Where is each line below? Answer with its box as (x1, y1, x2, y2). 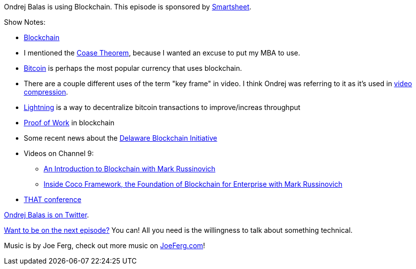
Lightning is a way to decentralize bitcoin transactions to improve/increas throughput (24, 103, 301, 111)
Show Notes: (4, 18, 46, 26)
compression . (24, 88, 68, 96)
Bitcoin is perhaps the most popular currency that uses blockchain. (24, 64, 242, 72)
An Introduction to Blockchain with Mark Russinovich (44, 164, 215, 173)
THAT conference (24, 195, 82, 204)
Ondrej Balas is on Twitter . (4, 211, 89, 219)
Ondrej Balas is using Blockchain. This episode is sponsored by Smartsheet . (4, 2, 252, 11)
